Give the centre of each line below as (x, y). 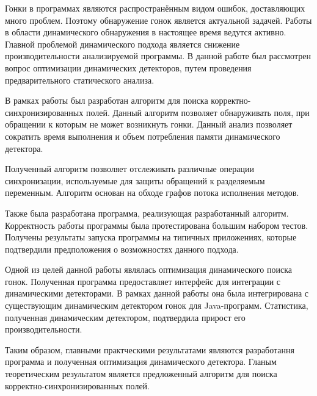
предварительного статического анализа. (80, 80)
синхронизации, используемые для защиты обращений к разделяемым (135, 180)
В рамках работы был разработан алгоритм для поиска (107, 100)
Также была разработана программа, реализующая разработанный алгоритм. (147, 213)
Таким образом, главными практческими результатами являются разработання (150, 349)
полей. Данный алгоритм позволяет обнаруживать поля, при (198, 112)
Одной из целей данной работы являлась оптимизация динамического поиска (148, 269)
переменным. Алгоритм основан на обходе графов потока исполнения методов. (152, 193)
